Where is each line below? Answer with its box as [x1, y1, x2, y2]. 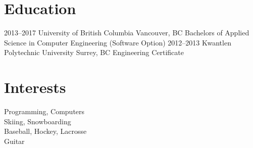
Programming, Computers [4, 106, 85, 117]
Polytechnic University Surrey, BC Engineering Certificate [4, 47, 184, 58]
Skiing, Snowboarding [4, 116, 71, 126]
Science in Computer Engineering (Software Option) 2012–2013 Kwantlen [4, 37, 231, 47]
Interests [4, 77, 66, 97]
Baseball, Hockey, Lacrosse [4, 126, 87, 136]
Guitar [4, 135, 25, 146]
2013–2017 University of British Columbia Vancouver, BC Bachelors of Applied [4, 27, 249, 38]
